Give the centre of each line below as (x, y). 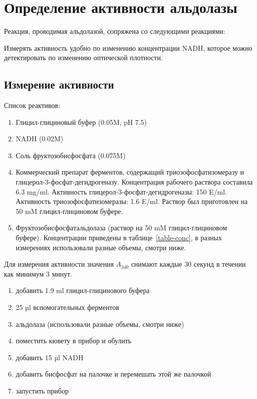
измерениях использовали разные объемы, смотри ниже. (101, 247)
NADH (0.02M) (40, 139)
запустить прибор (42, 390)
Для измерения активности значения (59, 264)
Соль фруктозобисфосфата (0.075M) (71, 155)
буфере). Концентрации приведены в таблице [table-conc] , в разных (119, 238)
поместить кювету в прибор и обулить (74, 341)
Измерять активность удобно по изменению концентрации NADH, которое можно (128, 48)
